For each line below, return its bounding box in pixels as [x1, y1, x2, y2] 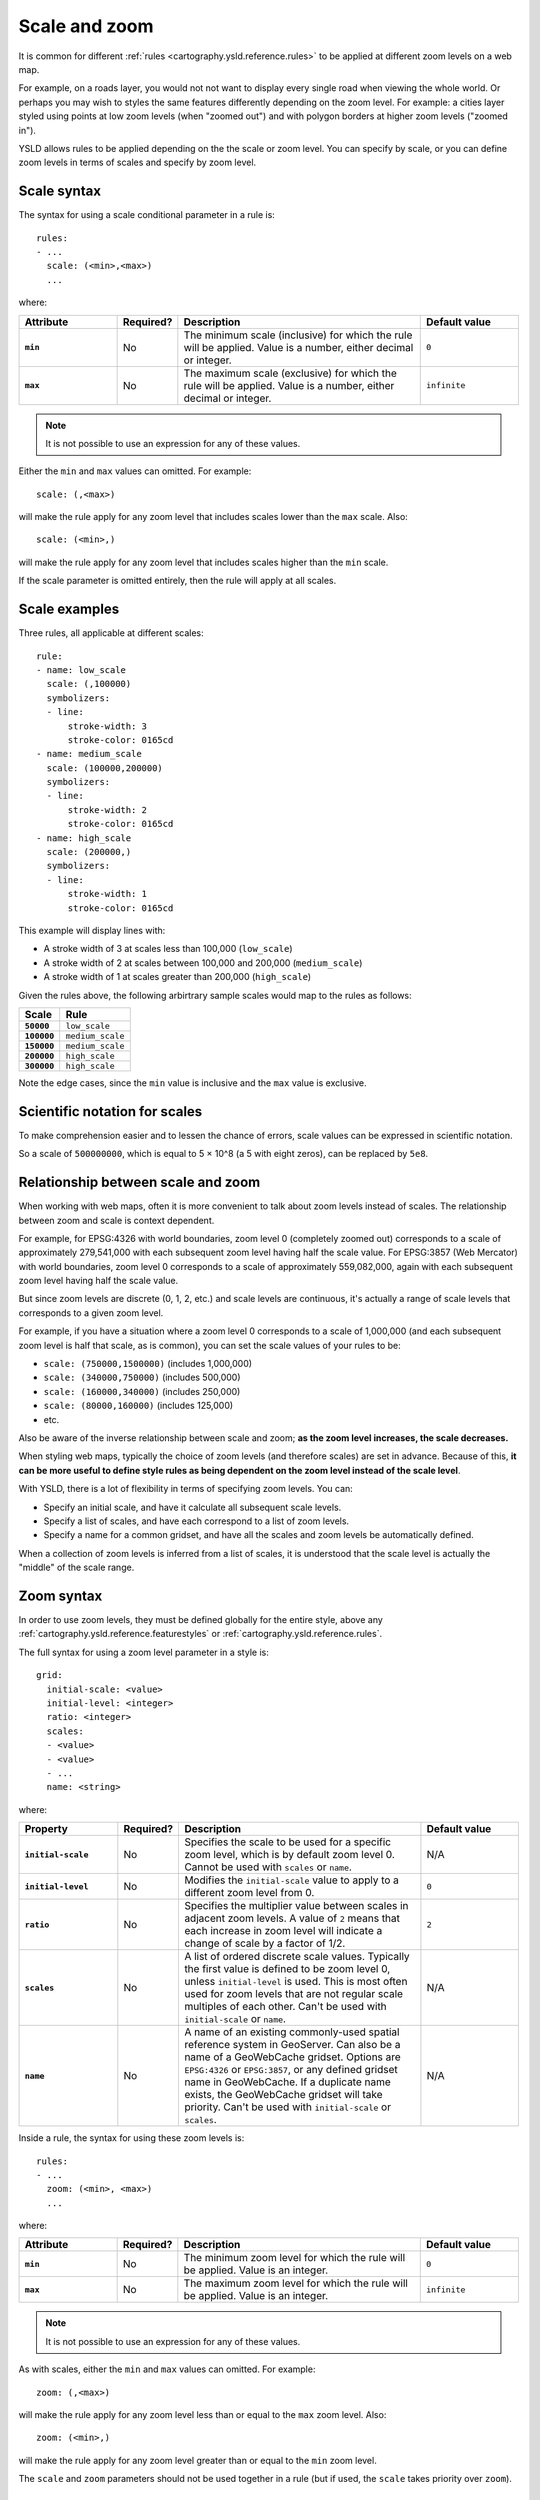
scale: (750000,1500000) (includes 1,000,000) [43, 1358, 253, 1370]
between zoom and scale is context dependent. [18, 1214, 215, 1226]
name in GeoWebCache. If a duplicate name [184, 2075, 392, 2089]
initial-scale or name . [184, 2012, 287, 2026]
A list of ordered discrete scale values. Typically [184, 1950, 410, 1964]
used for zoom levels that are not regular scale [184, 1987, 404, 2001]
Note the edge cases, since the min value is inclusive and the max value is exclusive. [18, 1076, 367, 1089]
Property [24, 1822, 69, 1836]
